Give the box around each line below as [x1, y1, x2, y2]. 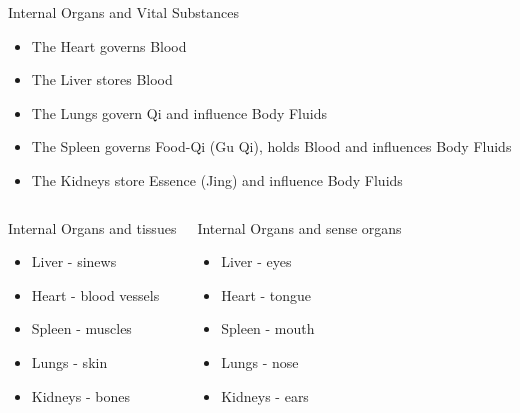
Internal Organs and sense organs [197, 217, 402, 238]
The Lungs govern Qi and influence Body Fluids [31, 102, 327, 123]
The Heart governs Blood [31, 35, 187, 56]
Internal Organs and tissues [8, 217, 177, 238]
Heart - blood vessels [31, 284, 160, 305]
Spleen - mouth [221, 318, 315, 339]
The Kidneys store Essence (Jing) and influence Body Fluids [31, 169, 403, 190]
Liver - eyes [221, 251, 292, 272]
